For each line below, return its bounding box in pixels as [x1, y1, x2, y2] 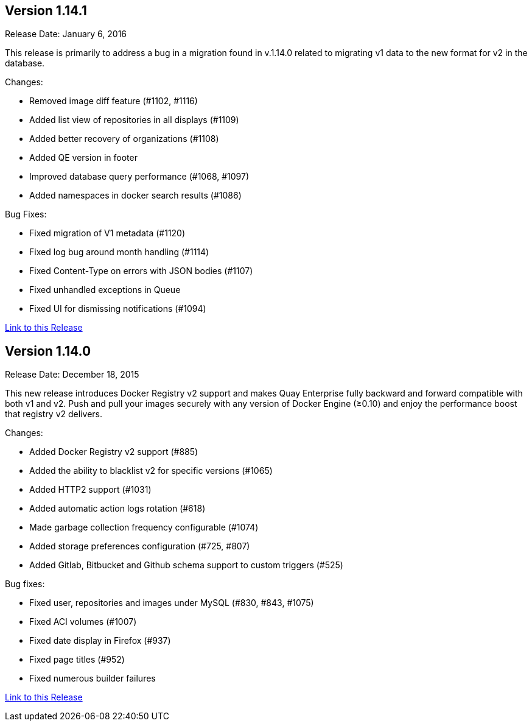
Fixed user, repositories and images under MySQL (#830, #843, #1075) [29, 597, 314, 608]
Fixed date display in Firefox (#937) [29, 635, 171, 646]
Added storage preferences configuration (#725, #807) [29, 541, 250, 552]
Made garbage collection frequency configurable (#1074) [29, 522, 259, 533]
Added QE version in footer [29, 152, 138, 163]
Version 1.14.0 [5, 343, 91, 359]
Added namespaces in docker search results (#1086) [29, 190, 242, 201]
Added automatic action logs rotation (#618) [29, 503, 206, 514]
